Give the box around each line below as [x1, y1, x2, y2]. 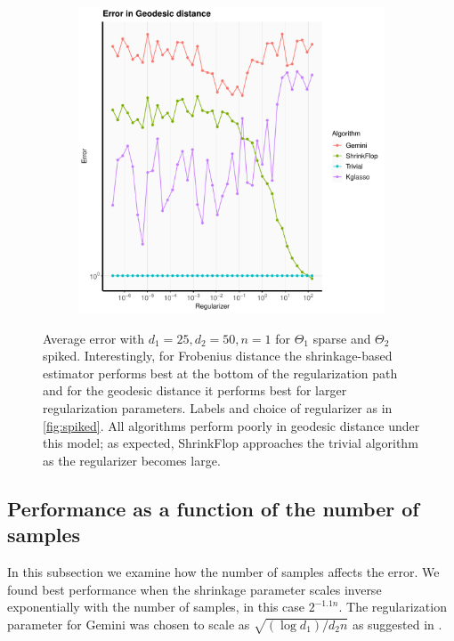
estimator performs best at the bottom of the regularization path [43, 363, 398, 382]
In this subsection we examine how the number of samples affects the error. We [7, 562, 440, 580]
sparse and [312, 329, 371, 347]
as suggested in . [352, 614, 442, 633]
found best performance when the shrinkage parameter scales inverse [7, 580, 382, 598]
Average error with [43, 329, 145, 347]
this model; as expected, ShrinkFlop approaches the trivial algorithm [43, 434, 418, 452]
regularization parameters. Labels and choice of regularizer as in [43, 398, 393, 417]
